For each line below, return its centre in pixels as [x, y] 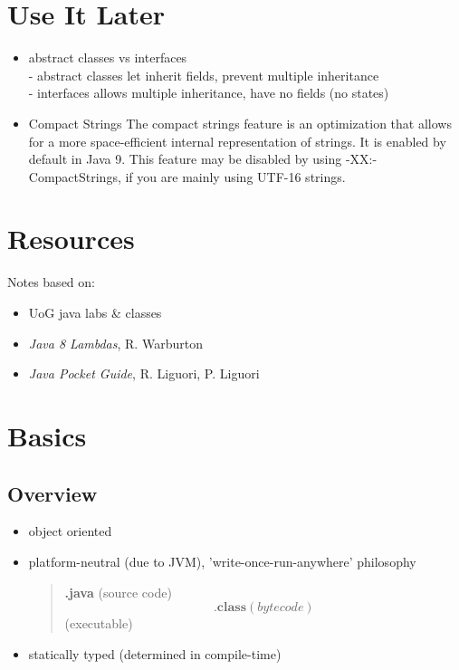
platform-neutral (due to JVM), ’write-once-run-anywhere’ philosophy [222, 561]
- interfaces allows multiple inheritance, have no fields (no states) [209, 93]
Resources [71, 239]
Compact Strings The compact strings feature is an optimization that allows [240, 123]
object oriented [70, 531]
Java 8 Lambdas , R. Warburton [115, 343]
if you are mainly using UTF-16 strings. [235, 176]
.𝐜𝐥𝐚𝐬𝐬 [230, 608]
